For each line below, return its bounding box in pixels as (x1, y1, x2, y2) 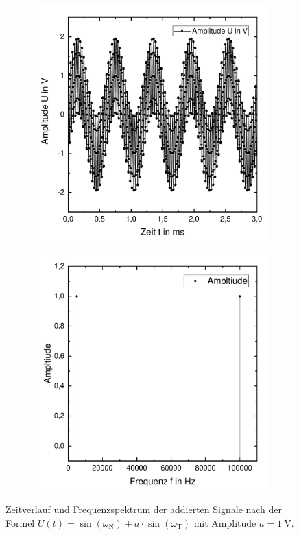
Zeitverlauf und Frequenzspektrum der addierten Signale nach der (5, 502, 283, 516)
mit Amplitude (193, 515, 256, 530)
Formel (5, 515, 35, 530)
